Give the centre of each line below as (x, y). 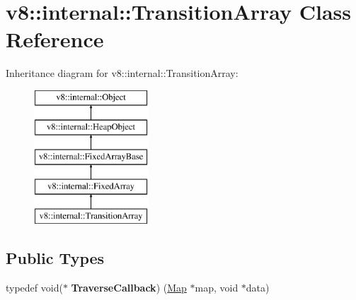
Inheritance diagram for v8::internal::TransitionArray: (122, 73)
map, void (217, 287)
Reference (55, 39)
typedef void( (34, 287)
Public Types (55, 257)
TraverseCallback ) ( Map (129, 287)
